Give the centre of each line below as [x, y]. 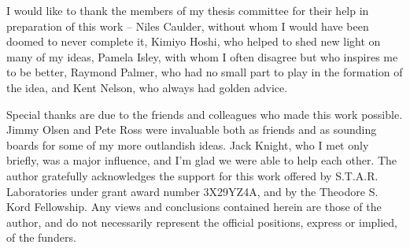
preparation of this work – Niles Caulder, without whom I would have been [188, 26]
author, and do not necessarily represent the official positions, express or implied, [202, 222]
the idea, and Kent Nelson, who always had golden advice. [147, 87]
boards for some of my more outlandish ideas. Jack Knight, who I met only [188, 144]
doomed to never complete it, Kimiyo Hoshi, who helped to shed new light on [194, 41]
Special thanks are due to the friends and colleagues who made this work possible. [205, 114]
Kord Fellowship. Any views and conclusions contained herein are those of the [194, 207]
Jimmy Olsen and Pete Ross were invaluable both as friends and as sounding [192, 130]
